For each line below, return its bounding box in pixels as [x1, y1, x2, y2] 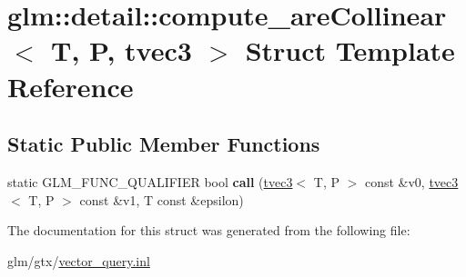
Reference [7, 67, 134, 104]
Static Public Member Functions [7, 130, 320, 158]
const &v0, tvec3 [364, 172, 459, 191]
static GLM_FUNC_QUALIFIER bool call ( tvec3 [7, 172, 293, 191]
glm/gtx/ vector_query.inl [7, 251, 150, 270]
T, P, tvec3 [51, 32, 192, 69]
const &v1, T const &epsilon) [79, 190, 244, 209]
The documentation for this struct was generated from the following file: [7, 221, 410, 240]
